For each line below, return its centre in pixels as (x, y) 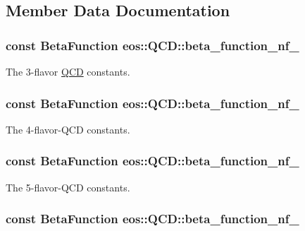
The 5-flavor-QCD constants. (68, 187)
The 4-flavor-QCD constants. (68, 129)
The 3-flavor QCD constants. (68, 71)
